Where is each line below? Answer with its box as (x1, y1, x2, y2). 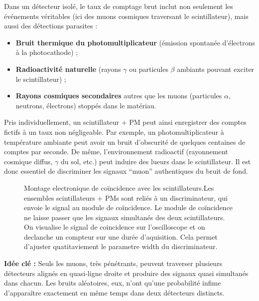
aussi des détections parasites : (4, 20, 98, 31)
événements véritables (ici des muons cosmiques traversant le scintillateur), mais (4, 10, 249, 21)
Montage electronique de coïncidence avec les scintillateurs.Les (24, 182, 214, 193)
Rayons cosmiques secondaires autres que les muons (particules (15, 90, 222, 101)
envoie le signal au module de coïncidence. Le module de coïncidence (24, 202, 233, 213)
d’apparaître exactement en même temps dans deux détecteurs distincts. (4, 287, 225, 298)
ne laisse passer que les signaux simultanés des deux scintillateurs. (24, 212, 225, 222)
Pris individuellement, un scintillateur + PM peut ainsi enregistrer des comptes (4, 117, 247, 127)
